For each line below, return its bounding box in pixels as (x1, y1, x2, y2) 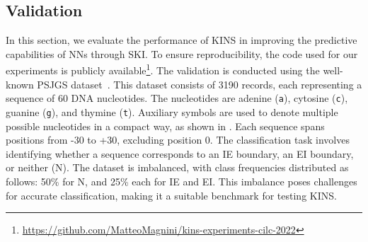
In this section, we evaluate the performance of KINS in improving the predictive (6, 33, 357, 47)
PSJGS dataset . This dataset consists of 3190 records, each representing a (37, 76, 362, 91)
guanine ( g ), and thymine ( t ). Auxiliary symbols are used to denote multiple (6, 104, 338, 119)
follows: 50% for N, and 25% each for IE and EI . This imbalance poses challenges (6, 173, 357, 188)
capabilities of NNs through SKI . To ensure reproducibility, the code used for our (6, 46, 358, 61)
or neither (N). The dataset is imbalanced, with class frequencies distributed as (6, 160, 349, 175)
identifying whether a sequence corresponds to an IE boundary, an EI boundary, (6, 146, 354, 161)
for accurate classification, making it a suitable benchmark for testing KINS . (6, 188, 337, 202)
